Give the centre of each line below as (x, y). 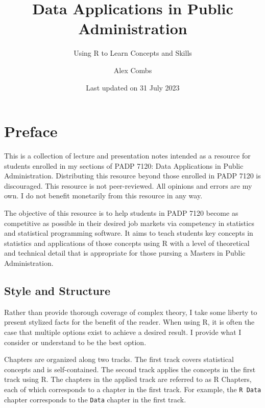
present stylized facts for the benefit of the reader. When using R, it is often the (129, 322)
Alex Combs (133, 70)
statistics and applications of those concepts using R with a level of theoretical (127, 243)
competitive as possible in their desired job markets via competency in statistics (129, 223)
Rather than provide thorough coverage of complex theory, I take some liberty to (131, 312)
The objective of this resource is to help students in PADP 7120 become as (121, 213)
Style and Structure (57, 290)
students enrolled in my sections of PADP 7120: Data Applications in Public (124, 165)
